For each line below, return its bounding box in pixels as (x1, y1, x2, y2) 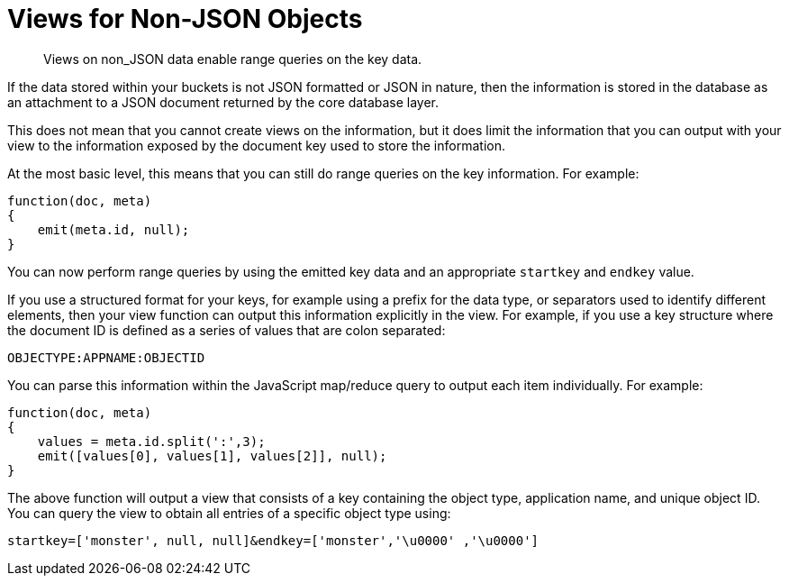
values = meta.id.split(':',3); (37, 433, 266, 449)
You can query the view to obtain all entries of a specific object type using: (7, 505, 451, 521)
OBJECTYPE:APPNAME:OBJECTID (7, 350, 205, 365)
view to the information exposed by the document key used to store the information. (7, 137, 505, 153)
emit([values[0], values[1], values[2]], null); (37, 448, 387, 463)
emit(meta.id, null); (37, 222, 190, 237)
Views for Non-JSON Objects (7, 4, 363, 34)
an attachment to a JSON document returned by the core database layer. (7, 94, 440, 110)
